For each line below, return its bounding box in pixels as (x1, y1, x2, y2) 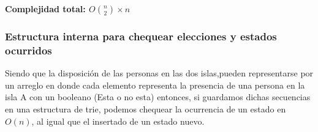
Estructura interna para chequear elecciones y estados (5, 28, 277, 43)
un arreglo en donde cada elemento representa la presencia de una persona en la (5, 78, 305, 91)
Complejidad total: (5, 2, 86, 15)
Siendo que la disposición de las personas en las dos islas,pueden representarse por (5, 67, 314, 79)
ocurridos (5, 42, 52, 57)
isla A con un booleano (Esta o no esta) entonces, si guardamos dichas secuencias (5, 90, 311, 103)
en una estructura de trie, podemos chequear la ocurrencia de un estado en (5, 102, 286, 115)
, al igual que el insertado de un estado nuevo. (31, 114, 205, 127)
